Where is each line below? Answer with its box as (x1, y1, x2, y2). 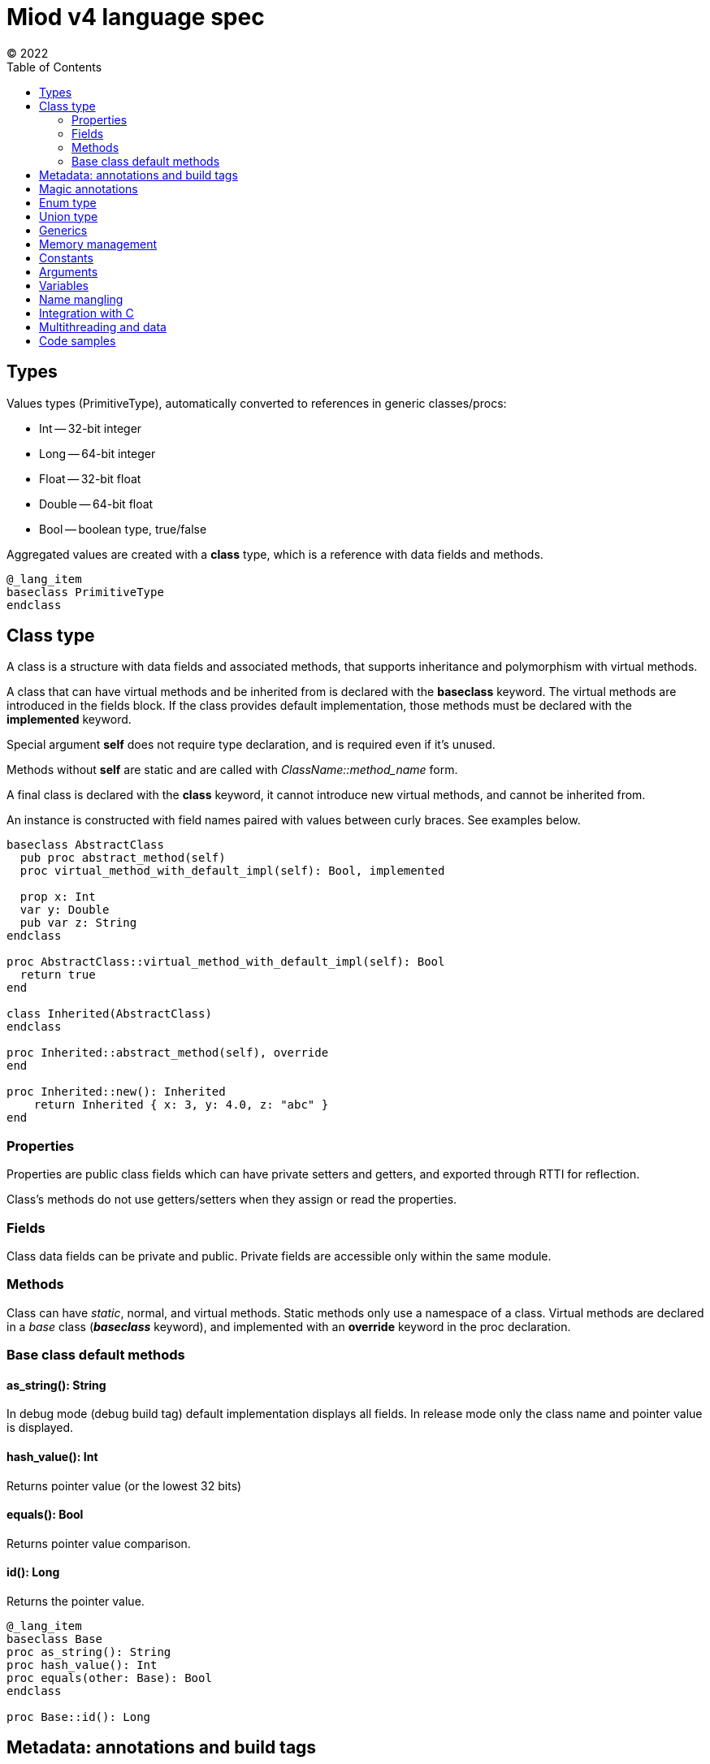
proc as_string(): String (6, 1645, 171, 1658)
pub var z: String (19, 916, 137, 930)
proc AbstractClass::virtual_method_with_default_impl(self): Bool (6, 955, 445, 969)
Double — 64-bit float (39, 496, 154, 511)
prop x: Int (19, 890, 96, 904)
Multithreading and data (39, 319, 167, 334)
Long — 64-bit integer (39, 446, 156, 460)
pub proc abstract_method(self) (19, 851, 226, 865)
